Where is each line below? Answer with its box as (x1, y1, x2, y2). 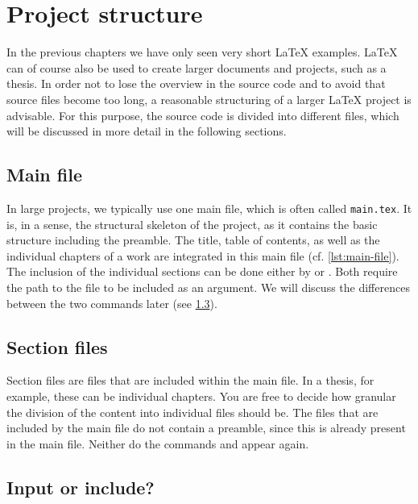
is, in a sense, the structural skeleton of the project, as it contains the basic (6, 215, 378, 232)
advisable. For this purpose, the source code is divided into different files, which (6, 106, 399, 123)
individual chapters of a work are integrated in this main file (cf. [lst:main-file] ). (6, 247, 399, 264)
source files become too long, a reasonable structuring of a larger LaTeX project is (6, 90, 412, 107)
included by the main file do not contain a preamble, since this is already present (6, 419, 406, 436)
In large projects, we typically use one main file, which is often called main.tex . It (6, 199, 412, 216)
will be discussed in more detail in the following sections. (6, 123, 287, 140)
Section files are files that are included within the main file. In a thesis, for (6, 372, 375, 389)
